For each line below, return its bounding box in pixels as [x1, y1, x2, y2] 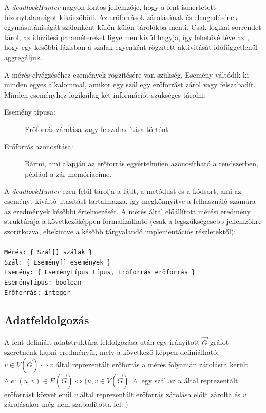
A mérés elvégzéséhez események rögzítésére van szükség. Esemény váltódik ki [4, 69, 249, 80]
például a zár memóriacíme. [25, 168, 112, 179]
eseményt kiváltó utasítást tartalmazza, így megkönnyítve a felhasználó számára [4, 195, 256, 206]
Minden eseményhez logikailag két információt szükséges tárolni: [4, 89, 206, 100]
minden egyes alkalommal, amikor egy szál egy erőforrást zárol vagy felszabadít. [4, 79, 256, 90]
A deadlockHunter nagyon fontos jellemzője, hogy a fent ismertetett [4, 2, 216, 12]
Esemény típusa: [4, 106, 55, 117]
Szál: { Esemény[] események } [4, 258, 111, 266]
